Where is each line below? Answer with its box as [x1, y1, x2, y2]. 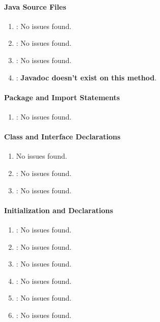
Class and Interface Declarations [4, 131, 121, 142]
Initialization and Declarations [4, 204, 113, 215]
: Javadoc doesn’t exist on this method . [16, 72, 157, 82]
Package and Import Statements [4, 92, 120, 102]
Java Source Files [4, 1, 66, 12]
